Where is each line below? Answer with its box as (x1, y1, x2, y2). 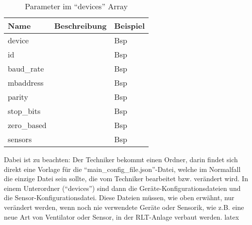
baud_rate (8, 63, 44, 74)
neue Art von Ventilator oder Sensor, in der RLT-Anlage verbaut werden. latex (4, 211, 239, 222)
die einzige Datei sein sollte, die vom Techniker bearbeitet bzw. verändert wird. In (4, 173, 248, 184)
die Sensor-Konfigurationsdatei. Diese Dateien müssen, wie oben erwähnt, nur (4, 192, 235, 203)
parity (8, 91, 28, 102)
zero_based (8, 119, 47, 131)
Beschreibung (54, 20, 107, 31)
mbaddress (8, 77, 44, 88)
